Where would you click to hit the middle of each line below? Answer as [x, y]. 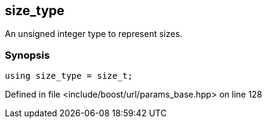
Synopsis [27, 55]
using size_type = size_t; [69, 76]
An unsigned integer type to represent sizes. [94, 34]
